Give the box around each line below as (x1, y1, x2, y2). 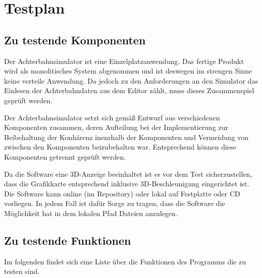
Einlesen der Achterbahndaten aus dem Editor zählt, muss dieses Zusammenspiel (4, 85, 254, 96)
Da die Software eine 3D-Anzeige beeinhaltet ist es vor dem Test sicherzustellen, (4, 168, 252, 179)
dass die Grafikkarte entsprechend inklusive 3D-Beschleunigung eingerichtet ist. (4, 178, 249, 189)
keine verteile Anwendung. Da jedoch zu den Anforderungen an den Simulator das (4, 75, 258, 86)
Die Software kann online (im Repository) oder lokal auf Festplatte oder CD (4, 188, 240, 198)
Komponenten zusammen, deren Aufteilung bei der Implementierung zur (4, 122, 228, 132)
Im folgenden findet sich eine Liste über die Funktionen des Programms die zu (4, 256, 246, 266)
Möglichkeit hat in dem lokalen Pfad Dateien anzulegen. (4, 207, 178, 218)
